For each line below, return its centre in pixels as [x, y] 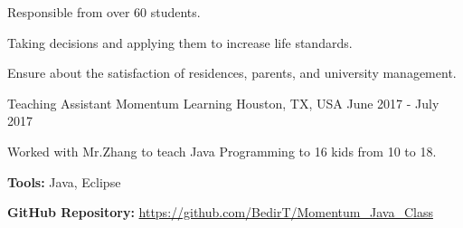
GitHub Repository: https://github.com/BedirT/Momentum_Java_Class [220, 212]
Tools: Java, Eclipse [64, 181]
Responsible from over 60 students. [104, 12]
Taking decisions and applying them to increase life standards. [180, 42]
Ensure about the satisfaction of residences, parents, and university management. [232, 73]
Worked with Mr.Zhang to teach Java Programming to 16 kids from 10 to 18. [222, 151]
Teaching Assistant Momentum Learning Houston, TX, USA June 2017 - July [223, 103]
